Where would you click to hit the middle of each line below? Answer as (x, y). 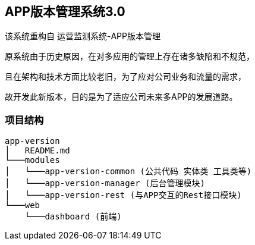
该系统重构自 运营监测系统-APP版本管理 (83, 36)
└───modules (32, 160)
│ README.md (37, 151)
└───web (23, 205)
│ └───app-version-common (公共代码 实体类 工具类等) (128, 172)
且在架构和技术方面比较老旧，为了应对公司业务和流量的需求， (125, 77)
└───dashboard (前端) (73, 217)
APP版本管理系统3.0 (65, 12)
